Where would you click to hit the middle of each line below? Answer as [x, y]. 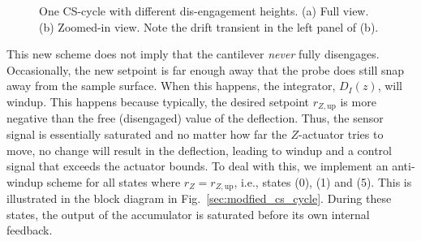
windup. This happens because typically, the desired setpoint [158, 101]
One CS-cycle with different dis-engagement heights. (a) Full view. [204, 11]
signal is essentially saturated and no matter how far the [147, 134]
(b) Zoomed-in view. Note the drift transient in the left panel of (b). [209, 26]
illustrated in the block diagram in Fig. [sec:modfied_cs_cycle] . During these [199, 198]
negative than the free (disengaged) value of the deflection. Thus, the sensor [195, 118]
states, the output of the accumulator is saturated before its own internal [188, 214]
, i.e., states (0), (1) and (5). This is [323, 181]
